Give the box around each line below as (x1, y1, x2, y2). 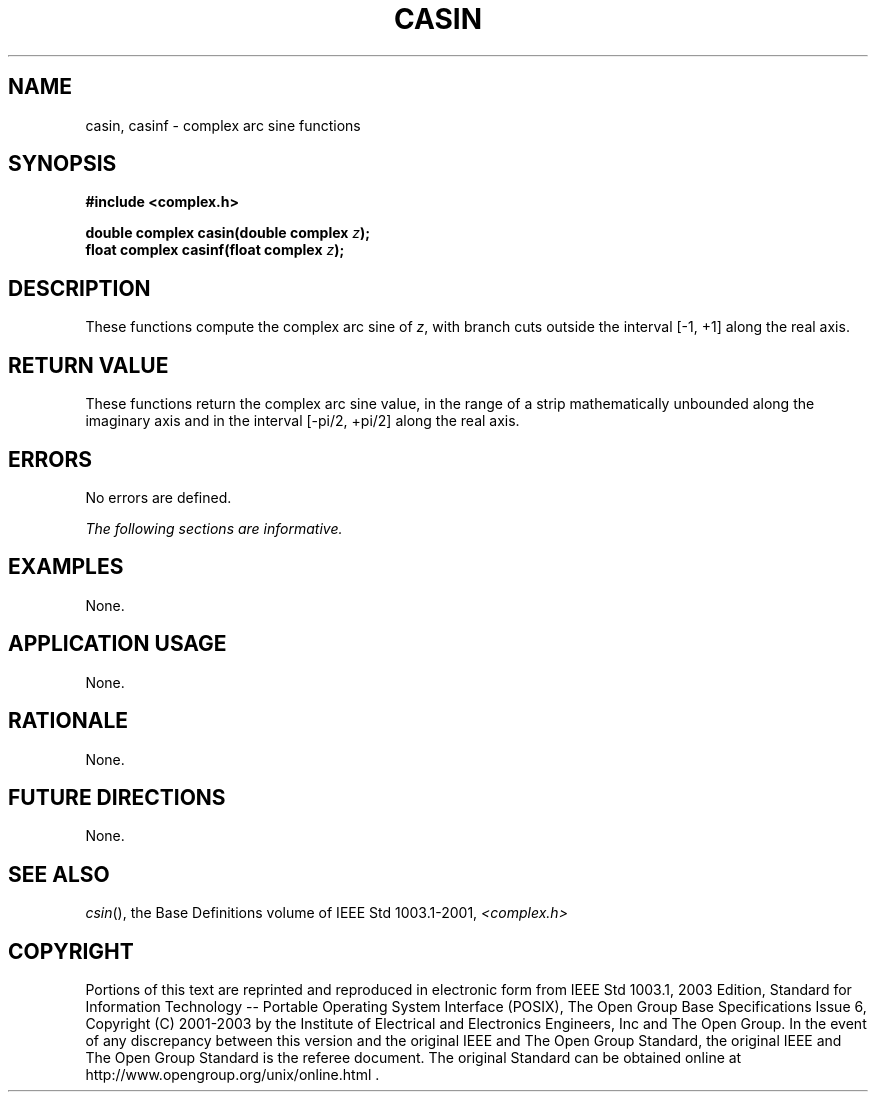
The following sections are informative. (85, 519, 343, 537)
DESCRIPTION (8, 275, 151, 301)
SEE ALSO (8, 861, 110, 887)
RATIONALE (8, 708, 129, 734)
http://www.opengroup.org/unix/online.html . (85, 1066, 380, 1084)
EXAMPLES (8, 554, 124, 580)
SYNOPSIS (8, 151, 117, 177)
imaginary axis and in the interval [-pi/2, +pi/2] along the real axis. (85, 412, 520, 430)
